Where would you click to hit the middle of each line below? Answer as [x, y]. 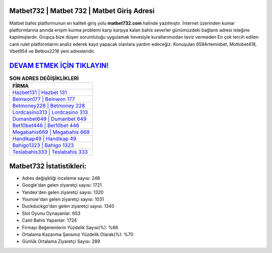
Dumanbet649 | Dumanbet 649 [49, 119]
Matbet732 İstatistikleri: [48, 166]
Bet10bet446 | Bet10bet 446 [46, 126]
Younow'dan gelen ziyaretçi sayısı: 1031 [63, 199]
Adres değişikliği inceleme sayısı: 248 [61, 178]
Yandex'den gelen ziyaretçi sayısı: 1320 [63, 192]
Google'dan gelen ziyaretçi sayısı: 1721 [62, 185]
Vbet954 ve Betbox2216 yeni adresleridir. [52, 51]
